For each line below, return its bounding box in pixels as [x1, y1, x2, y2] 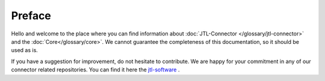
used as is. [11, 47, 39, 54]
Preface [11, 9, 51, 22]
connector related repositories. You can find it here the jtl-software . [11, 66, 180, 73]
